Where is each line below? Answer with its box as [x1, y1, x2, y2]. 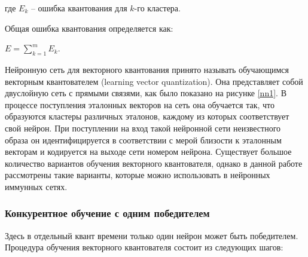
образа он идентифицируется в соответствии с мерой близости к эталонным [5, 133, 282, 146]
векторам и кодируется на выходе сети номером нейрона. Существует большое [5, 145, 292, 158]
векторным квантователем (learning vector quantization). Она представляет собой [5, 75, 303, 87]
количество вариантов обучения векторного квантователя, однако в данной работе [5, 157, 303, 169]
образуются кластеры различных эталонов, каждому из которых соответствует [5, 110, 289, 123]
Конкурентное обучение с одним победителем [5, 206, 210, 221]
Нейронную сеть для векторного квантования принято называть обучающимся [5, 63, 289, 75]
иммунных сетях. [5, 180, 68, 192]
